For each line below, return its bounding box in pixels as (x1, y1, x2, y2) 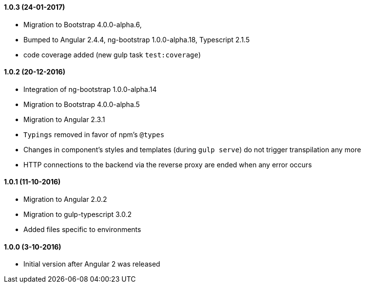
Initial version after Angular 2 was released (23, 260, 160, 269)
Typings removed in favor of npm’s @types (23, 130, 165, 139)
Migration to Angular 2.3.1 (23, 115, 105, 124)
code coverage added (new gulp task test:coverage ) (23, 50, 201, 59)
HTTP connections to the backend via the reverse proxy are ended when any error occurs (23, 160, 312, 169)
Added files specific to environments (23, 225, 141, 234)
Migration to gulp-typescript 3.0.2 (23, 210, 132, 219)
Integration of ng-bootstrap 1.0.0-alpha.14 (23, 85, 157, 93)
